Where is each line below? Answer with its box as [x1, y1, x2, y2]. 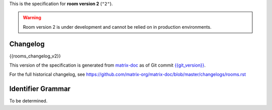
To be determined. [9, 98, 48, 104]
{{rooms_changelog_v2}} [9, 53, 61, 59]
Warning [23, 15, 41, 21]
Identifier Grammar [9, 85, 71, 93]
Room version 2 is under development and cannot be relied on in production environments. [23, 24, 212, 30]
